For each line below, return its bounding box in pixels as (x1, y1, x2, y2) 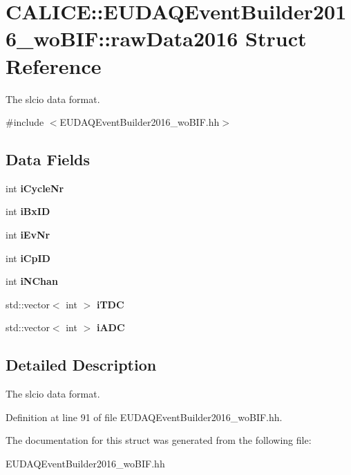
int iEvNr (6, 227, 50, 242)
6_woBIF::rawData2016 (6, 24, 238, 53)
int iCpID (6, 250, 50, 265)
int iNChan (6, 274, 58, 288)
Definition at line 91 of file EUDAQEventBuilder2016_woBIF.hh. (6, 409, 283, 424)
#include (6, 115, 44, 129)
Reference (6, 51, 102, 80)
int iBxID (6, 204, 50, 218)
